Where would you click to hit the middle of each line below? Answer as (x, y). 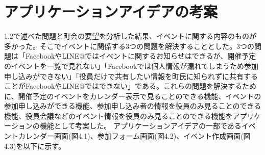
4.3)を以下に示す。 (35, 146)
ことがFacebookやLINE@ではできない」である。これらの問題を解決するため (130, 86)
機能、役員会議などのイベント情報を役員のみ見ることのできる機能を (118, 115)
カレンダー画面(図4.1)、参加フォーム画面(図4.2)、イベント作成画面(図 (134, 136)
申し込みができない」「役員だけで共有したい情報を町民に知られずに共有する (131, 76)
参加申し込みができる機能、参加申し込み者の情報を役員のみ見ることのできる (133, 106)
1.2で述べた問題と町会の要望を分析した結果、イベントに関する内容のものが (130, 36)
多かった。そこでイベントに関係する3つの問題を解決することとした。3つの (129, 46)
